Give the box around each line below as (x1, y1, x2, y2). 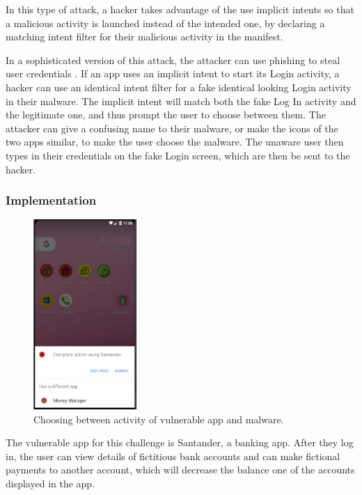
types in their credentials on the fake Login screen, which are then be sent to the (6, 148, 350, 162)
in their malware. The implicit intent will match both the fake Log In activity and (6, 93, 356, 108)
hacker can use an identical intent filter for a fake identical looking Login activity (6, 79, 352, 94)
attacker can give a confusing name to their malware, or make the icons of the (6, 120, 338, 135)
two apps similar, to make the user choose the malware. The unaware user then (6, 134, 344, 149)
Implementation (6, 191, 97, 209)
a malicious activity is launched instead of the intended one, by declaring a (6, 15, 325, 30)
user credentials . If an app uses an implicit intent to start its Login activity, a (6, 66, 340, 81)
